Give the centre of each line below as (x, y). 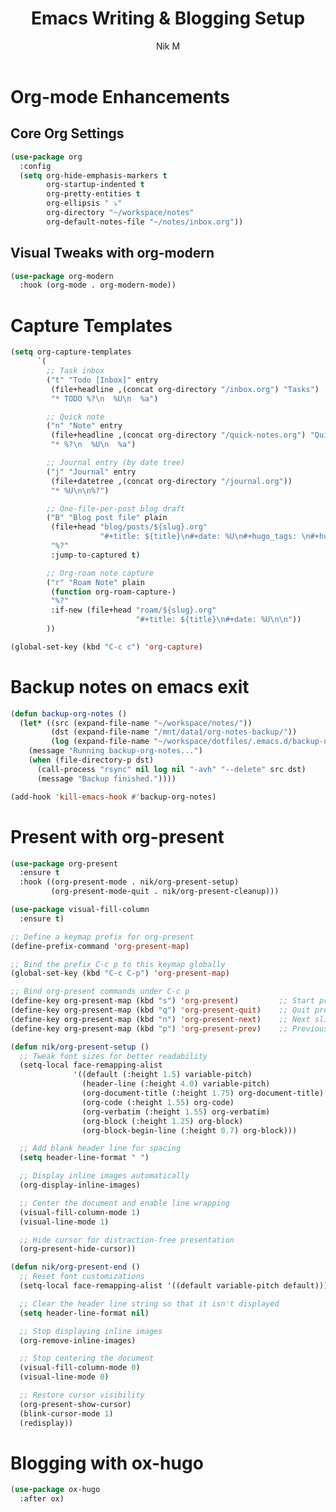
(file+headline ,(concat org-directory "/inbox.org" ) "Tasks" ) (185, 389)
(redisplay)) (46, 1423)
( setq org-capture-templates (71, 352)
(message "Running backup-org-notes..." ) (115, 751)
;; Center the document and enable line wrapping (124, 1203)
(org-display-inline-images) (80, 1185)
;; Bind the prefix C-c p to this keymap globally (118, 964)
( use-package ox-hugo (55, 1490)
